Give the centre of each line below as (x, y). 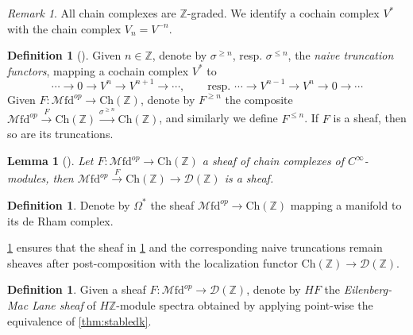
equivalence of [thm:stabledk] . (79, 320)
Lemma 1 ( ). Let (50, 160)
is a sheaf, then (370, 118)
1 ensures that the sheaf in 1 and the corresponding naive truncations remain (195, 247)
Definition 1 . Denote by (69, 204)
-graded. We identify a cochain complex (283, 13)
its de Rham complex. (60, 220)
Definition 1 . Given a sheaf (77, 289)
